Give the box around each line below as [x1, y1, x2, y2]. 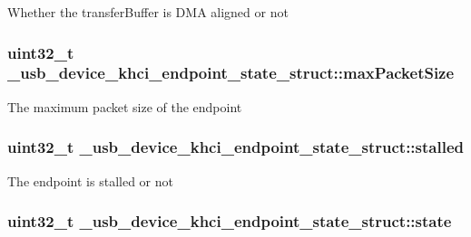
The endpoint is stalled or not [7, 171, 173, 190]
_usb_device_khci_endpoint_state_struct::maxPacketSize [7, 62, 455, 84]
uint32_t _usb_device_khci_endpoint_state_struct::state [7, 210, 452, 232]
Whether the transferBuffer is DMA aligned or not [7, 3, 289, 21]
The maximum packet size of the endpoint [7, 97, 242, 116]
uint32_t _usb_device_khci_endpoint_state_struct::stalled [7, 136, 464, 158]
